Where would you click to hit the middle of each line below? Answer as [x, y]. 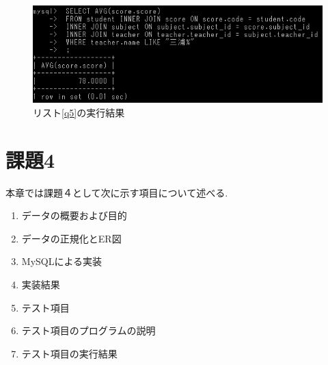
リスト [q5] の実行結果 [79, 112]
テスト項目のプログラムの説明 [88, 330]
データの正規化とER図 [71, 238]
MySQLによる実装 [62, 261]
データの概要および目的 [74, 215]
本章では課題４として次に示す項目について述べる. [117, 192]
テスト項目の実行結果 [69, 353]
